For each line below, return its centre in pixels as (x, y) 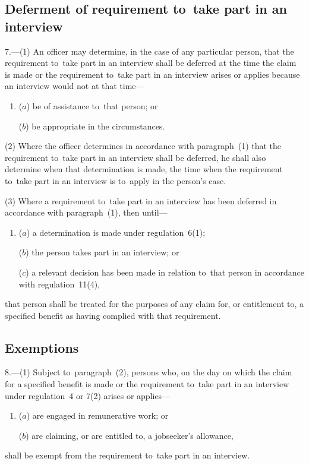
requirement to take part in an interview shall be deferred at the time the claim (151, 63)
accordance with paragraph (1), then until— (86, 212)
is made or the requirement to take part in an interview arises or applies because (152, 74)
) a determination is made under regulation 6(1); (116, 232)
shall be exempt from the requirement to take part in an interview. (127, 455)
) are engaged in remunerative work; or (97, 415)
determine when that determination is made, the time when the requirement (144, 169)
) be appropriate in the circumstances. (95, 126)
